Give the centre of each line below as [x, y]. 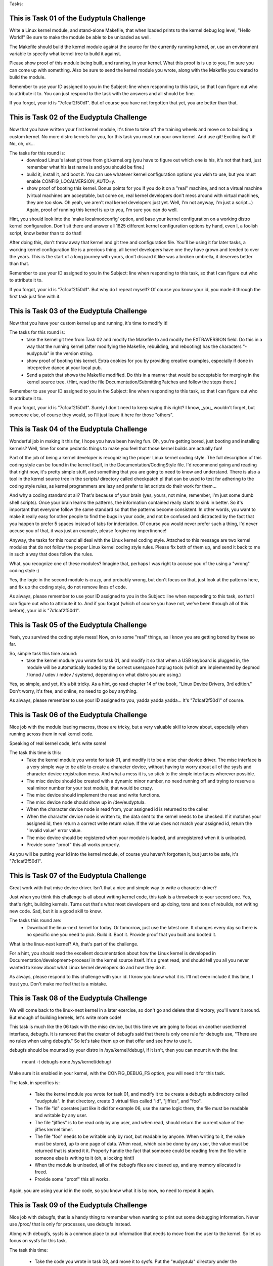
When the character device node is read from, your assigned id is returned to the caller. [118, 809]
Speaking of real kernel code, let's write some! [58, 743]
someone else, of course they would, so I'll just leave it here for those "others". [92, 415]
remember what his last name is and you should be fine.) [86, 167]
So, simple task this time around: [43, 653]
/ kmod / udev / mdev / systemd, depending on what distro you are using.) [104, 675]
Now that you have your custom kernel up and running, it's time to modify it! [88, 323]
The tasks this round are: [35, 920]
